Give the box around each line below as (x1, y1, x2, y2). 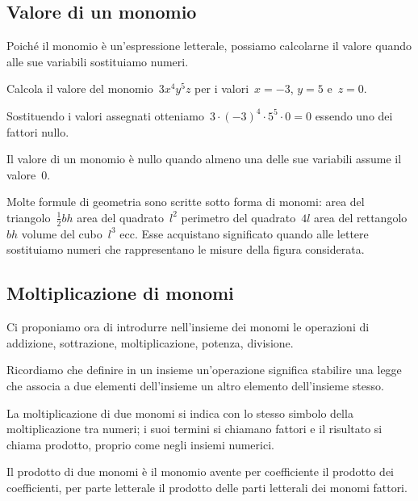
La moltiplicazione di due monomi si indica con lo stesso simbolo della (6, 404, 353, 421)
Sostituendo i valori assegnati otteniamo (6, 107, 204, 124)
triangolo (6, 208, 51, 225)
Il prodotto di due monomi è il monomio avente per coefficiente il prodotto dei (6, 463, 394, 480)
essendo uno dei (315, 107, 393, 124)
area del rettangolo (314, 208, 408, 225)
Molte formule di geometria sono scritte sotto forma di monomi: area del (6, 193, 365, 210)
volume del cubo (21, 225, 102, 242)
